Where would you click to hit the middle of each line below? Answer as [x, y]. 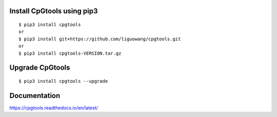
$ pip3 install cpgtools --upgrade [63, 81]
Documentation [35, 95]
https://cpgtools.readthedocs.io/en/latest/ [54, 108]
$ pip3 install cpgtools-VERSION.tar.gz [70, 53]
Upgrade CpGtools [40, 68]
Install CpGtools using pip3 [54, 11]
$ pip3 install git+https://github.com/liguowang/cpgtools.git [100, 39]
